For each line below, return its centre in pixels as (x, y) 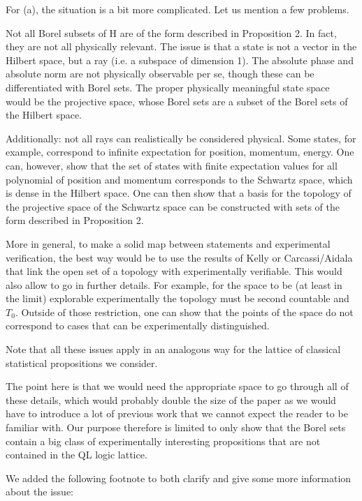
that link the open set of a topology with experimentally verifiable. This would (174, 271)
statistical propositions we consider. (82, 362)
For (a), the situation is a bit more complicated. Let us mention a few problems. (178, 9)
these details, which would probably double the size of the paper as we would (171, 399)
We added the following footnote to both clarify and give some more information (179, 478)
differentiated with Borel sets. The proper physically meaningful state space (168, 87)
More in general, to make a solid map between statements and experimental (168, 243)
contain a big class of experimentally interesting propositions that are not (163, 441)
